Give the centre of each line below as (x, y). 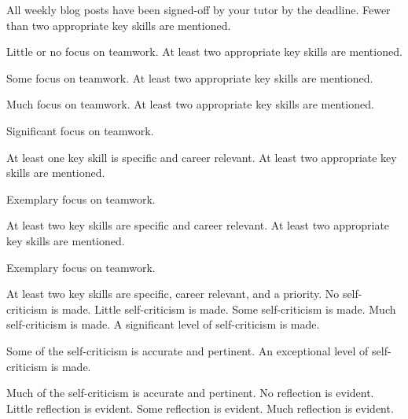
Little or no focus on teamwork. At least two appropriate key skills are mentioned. (204, 51)
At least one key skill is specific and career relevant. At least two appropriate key (202, 157)
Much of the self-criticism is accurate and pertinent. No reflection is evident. (190, 393)
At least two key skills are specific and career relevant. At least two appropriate (198, 225)
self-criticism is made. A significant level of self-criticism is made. (163, 324)
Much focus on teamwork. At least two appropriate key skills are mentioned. (190, 104)
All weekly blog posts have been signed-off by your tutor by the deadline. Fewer (198, 9)
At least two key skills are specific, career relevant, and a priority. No (173, 294)
